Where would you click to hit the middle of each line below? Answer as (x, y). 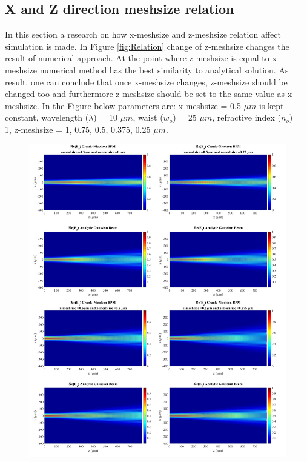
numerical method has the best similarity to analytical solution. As (164, 69)
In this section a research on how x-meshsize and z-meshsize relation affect (143, 34)
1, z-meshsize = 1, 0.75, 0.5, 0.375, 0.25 (78, 129)
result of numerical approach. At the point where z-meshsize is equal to (137, 58)
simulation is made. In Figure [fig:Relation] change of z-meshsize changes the (147, 46)
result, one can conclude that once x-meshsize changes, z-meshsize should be (146, 82)
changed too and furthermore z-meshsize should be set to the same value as (145, 94)
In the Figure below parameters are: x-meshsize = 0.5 (141, 105)
